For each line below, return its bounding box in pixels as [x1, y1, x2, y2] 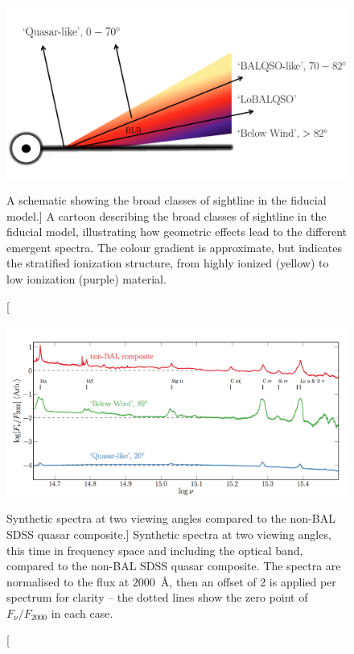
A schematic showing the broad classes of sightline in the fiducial [6, 192, 327, 208]
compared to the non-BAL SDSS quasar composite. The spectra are [6, 557, 341, 574]
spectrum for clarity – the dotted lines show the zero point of [6, 589, 308, 606]
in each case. [51, 604, 113, 621]
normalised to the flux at [6, 573, 130, 590]
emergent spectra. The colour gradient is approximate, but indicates [6, 238, 342, 255]
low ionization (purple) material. [6, 270, 167, 287]
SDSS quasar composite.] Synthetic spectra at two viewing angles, [6, 525, 331, 542]
